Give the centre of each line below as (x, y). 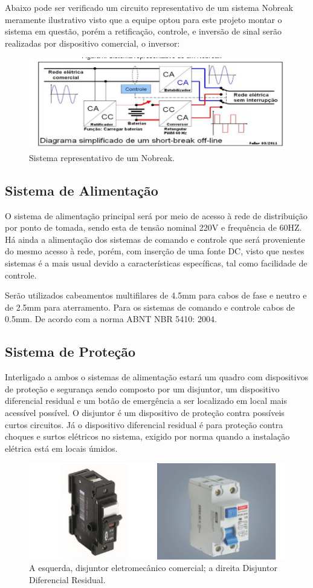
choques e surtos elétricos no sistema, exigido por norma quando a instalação (147, 436)
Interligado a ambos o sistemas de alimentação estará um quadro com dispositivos (156, 377)
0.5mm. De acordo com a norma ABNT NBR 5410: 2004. (111, 319)
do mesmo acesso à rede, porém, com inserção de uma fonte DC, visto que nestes (155, 251)
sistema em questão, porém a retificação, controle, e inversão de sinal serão (143, 31)
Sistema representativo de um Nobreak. (102, 157)
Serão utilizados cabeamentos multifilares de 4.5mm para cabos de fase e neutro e (156, 295)
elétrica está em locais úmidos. (61, 448)
